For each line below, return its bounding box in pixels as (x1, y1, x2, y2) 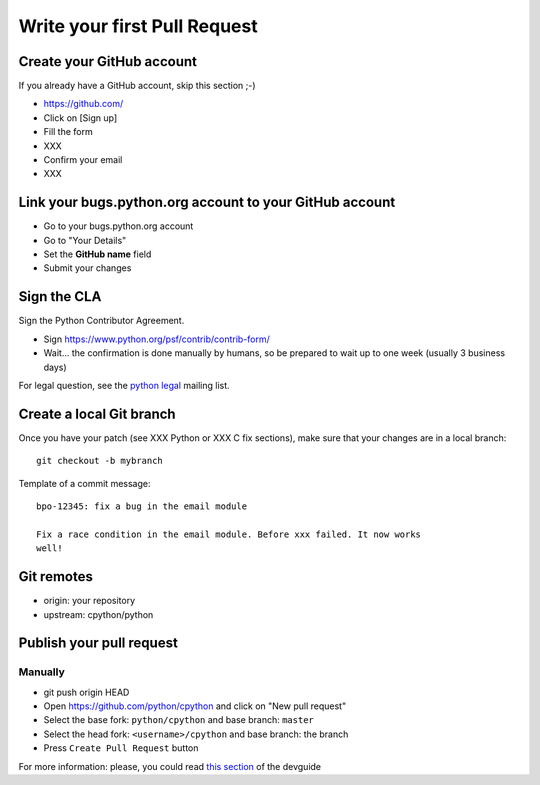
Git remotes (18, 568, 94, 585)
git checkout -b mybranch (36, 455, 164, 467)
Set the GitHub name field (43, 248, 152, 260)
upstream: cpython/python (43, 608, 154, 620)
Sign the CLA (18, 288, 102, 305)
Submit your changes (43, 262, 132, 274)
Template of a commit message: (18, 477, 151, 489)
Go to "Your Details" (43, 234, 127, 246)
